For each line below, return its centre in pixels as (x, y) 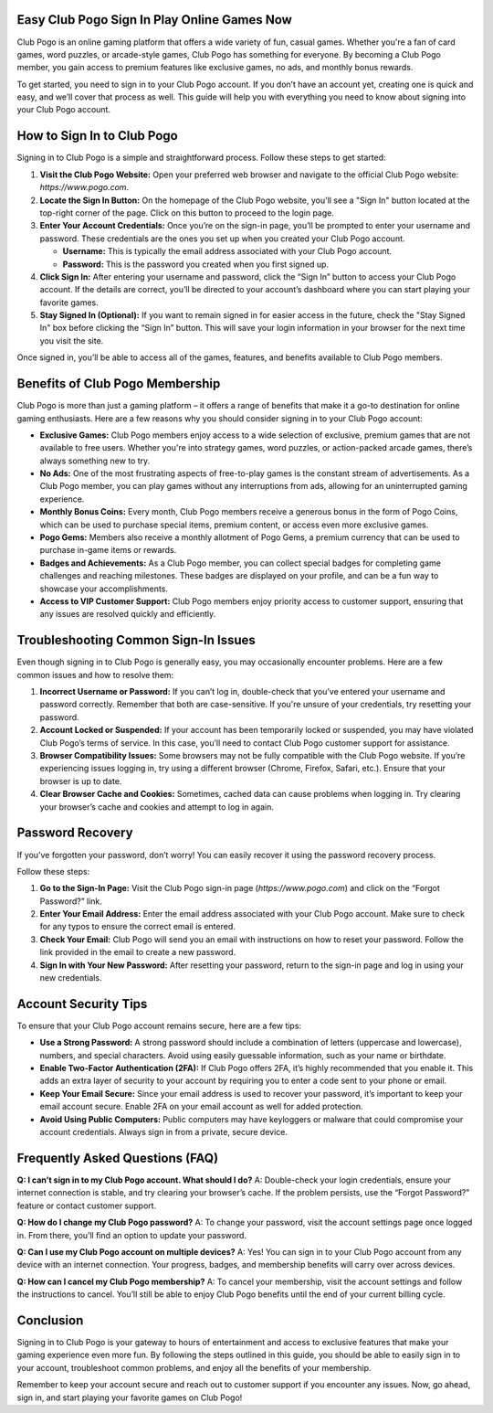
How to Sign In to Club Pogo (97, 136)
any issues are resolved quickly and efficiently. (128, 614)
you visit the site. (72, 340)
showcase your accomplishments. (104, 589)
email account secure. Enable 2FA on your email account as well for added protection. (202, 1107)
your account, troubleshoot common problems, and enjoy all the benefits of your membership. (194, 1367)
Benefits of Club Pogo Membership (119, 384)
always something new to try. (95, 461)
